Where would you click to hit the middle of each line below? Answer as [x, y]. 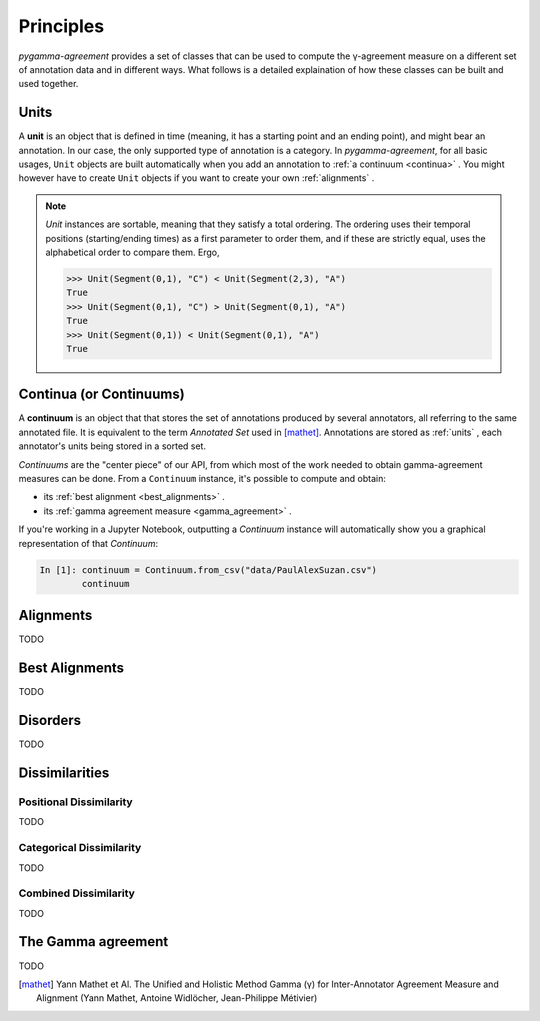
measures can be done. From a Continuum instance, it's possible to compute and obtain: [202, 478]
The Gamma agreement [93, 941]
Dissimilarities [64, 773]
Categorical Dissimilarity [80, 848]
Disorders [50, 720]
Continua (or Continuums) [101, 394]
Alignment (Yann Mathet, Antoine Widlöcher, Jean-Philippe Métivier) [177, 998]
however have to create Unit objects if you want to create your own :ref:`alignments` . [196, 178]
